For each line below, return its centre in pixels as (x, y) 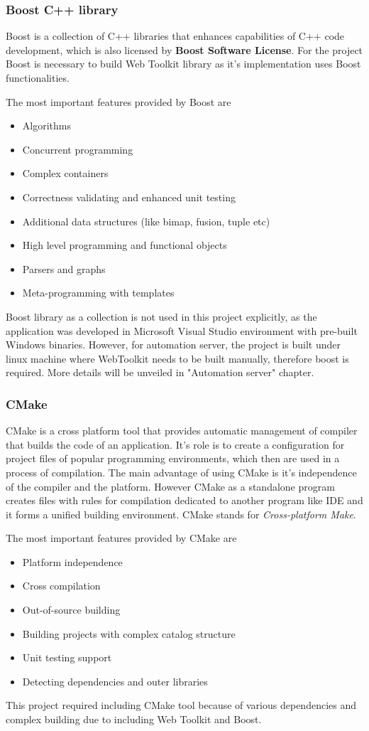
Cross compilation (61, 586)
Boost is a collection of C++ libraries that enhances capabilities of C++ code (175, 36)
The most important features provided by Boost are (119, 101)
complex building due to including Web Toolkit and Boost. (134, 719)
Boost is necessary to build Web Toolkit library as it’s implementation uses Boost (183, 64)
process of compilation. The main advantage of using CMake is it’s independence (181, 472)
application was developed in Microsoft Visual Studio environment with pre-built (182, 330)
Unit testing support (67, 657)
